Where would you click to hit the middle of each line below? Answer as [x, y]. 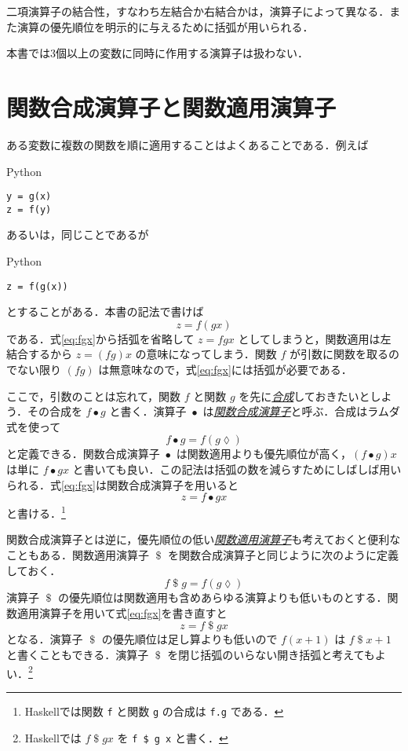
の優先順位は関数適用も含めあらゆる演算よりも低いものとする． [223, 597]
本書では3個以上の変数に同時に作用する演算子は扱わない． [157, 53]
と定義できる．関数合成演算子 [83, 454]
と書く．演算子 [148, 411]
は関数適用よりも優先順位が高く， [264, 454]
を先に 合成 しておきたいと [304, 396]
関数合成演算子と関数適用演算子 [171, 106]
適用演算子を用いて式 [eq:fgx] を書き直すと [122, 612]
